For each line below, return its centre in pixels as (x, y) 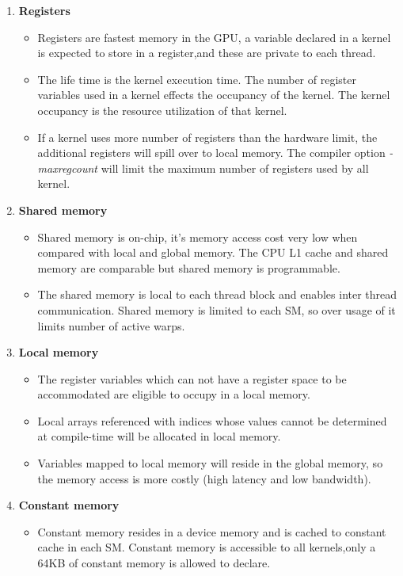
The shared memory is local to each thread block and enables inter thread (217, 294)
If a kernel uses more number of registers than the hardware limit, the (207, 137)
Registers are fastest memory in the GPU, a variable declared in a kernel (214, 37)
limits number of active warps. (111, 325)
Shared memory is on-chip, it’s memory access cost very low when (198, 237)
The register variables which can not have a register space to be (192, 378)
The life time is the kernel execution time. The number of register (197, 79)
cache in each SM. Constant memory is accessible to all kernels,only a (207, 547)
